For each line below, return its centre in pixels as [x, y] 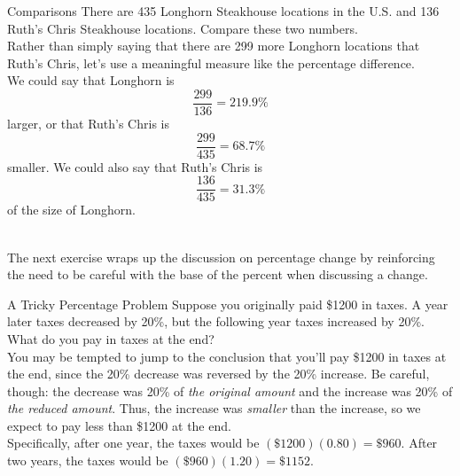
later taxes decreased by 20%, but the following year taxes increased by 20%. [216, 321]
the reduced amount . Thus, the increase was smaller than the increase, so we [214, 408]
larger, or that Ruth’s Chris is [88, 124]
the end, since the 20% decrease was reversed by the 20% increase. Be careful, [218, 374]
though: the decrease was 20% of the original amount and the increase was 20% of [230, 390]
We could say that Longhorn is [91, 80]
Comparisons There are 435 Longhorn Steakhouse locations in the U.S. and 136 [223, 11]
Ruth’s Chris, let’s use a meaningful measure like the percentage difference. [211, 62]
